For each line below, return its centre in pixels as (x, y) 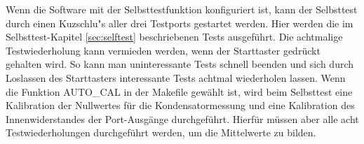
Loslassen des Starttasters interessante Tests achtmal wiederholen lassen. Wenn (176, 77)
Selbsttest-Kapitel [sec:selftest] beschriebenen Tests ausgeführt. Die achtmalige (174, 37)
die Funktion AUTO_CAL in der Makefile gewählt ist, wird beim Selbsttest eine (179, 91)
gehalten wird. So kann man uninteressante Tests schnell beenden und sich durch (180, 64)
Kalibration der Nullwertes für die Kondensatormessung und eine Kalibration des (180, 105)
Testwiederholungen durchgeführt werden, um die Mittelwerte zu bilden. (161, 132)
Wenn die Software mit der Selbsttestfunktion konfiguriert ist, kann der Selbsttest (182, 9)
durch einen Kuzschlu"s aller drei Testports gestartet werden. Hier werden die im (180, 23)
